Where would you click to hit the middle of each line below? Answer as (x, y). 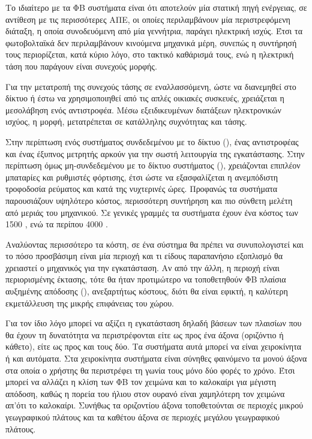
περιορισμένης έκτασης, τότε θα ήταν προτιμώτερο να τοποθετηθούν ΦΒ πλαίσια (146, 279)
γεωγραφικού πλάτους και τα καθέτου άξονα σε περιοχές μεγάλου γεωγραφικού (142, 417)
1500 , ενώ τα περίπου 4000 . (57, 224)
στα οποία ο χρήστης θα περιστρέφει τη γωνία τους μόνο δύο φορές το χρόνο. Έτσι (150, 370)
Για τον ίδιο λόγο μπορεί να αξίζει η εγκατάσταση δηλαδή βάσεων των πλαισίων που (154, 323)
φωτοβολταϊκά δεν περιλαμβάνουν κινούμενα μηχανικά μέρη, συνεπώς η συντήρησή (151, 42)
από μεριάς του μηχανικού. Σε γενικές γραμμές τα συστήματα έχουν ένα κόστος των (152, 212)
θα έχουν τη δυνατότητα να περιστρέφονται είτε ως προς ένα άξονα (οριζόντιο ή (145, 334)
